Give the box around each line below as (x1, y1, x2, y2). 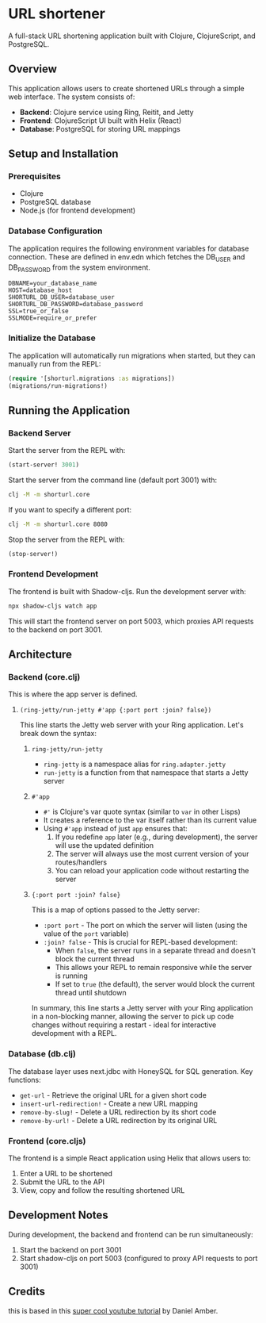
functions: (8, 1075, 41, 1084)
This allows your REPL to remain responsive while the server (55, 963, 253, 972)
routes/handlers (55, 857, 108, 867)
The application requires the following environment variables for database (8, 244, 249, 253)
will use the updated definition (55, 841, 154, 850)
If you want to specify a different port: (8, 504, 132, 514)
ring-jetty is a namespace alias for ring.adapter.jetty (43, 759, 226, 769)
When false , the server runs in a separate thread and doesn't (55, 945, 256, 956)
